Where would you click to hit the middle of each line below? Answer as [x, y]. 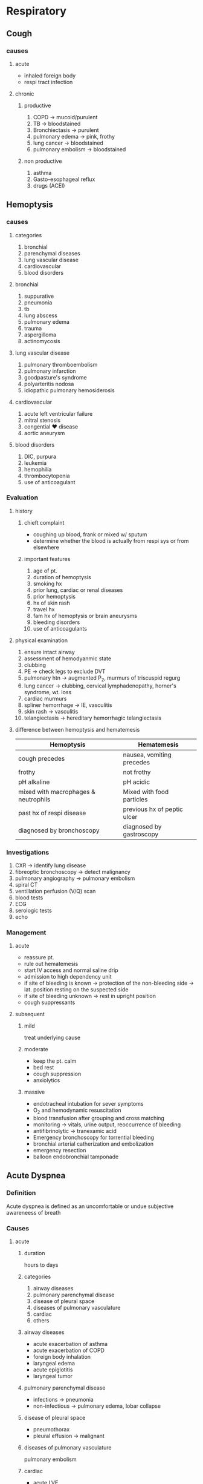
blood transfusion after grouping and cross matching [99, 1118]
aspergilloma [40, 335]
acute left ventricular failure [58, 413]
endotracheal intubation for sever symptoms [88, 1104]
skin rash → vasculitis [51, 711]
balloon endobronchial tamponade [76, 1157]
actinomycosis [42, 341]
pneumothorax [51, 1430]
